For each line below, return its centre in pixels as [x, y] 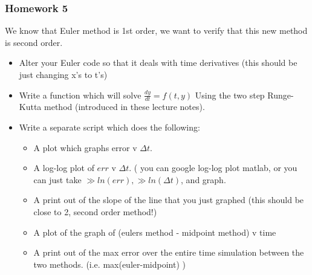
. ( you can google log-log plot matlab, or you [213, 168]
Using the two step [230, 95]
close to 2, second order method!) [95, 211]
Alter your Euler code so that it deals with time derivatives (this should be [158, 63]
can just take [57, 179]
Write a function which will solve [80, 95]
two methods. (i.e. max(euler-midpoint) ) [109, 264]
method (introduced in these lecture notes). [125, 107]
